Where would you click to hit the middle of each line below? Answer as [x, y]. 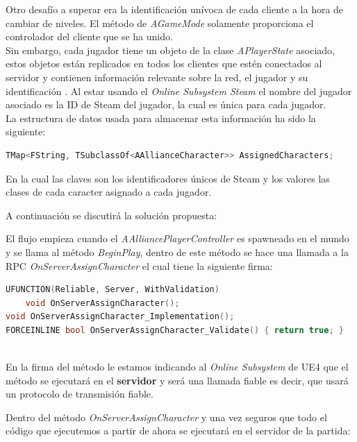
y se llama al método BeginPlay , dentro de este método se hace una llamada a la [177, 252]
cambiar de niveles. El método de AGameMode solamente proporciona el [160, 23]
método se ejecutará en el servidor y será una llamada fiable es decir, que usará [177, 380]
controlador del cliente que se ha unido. [89, 36]
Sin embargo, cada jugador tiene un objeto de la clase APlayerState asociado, [170, 50]
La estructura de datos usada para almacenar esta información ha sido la [161, 118]
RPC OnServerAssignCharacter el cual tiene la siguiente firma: [139, 265]
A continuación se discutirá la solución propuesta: [111, 215]
